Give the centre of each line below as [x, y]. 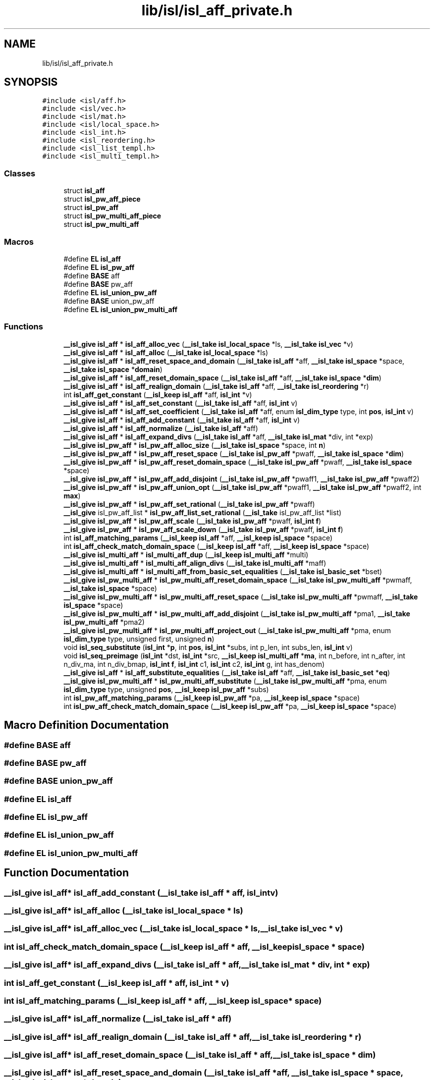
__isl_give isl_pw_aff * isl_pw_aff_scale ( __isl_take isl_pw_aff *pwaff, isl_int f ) [192, 521]
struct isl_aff [84, 191]
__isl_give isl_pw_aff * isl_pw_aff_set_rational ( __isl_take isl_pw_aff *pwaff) [189, 504]
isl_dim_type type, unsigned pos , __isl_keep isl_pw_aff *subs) [166, 689]
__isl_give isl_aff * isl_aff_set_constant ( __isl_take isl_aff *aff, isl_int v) [181, 403]
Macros [19, 242]
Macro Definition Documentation [86, 725]
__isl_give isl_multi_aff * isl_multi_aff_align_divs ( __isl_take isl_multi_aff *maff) [195, 563]
